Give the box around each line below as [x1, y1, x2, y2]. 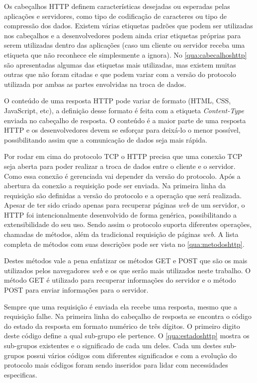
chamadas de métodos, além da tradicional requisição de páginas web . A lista [4, 229, 239, 239]
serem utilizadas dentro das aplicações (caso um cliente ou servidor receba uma [4, 40, 245, 50]
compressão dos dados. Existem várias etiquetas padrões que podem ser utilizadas [4, 20, 253, 31]
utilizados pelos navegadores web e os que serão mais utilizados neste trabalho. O [4, 265, 251, 275]
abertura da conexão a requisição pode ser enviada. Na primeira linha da [4, 180, 226, 191]
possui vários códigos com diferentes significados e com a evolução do [26, 350, 237, 360]
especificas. [4, 369, 37, 380]
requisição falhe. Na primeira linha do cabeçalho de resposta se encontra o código [4, 311, 252, 321]
